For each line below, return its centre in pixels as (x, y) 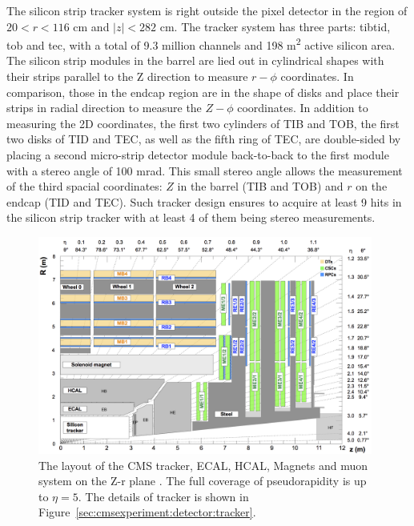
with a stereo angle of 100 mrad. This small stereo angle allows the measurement (205, 170)
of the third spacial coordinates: (84, 186)
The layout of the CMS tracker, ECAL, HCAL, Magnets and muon (203, 465)
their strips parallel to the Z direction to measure (127, 76)
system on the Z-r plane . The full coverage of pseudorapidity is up (203, 481)
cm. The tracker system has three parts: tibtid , (275, 26)
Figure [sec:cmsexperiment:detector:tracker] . (147, 512)
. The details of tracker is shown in (163, 496)
